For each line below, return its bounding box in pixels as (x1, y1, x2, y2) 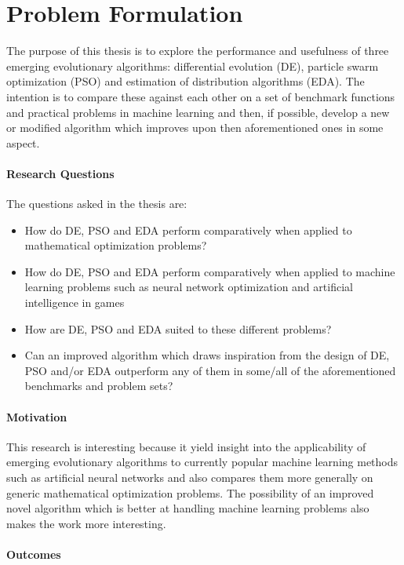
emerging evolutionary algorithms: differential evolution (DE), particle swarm (6, 57, 379, 74)
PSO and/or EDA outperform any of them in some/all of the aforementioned (24, 362, 396, 378)
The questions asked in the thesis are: (6, 195, 187, 212)
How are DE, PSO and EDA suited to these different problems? (24, 320, 332, 337)
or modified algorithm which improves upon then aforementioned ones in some (6, 119, 384, 136)
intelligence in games (24, 294, 125, 311)
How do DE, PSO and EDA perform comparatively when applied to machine (24, 263, 395, 279)
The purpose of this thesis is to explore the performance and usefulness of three (6, 42, 389, 59)
